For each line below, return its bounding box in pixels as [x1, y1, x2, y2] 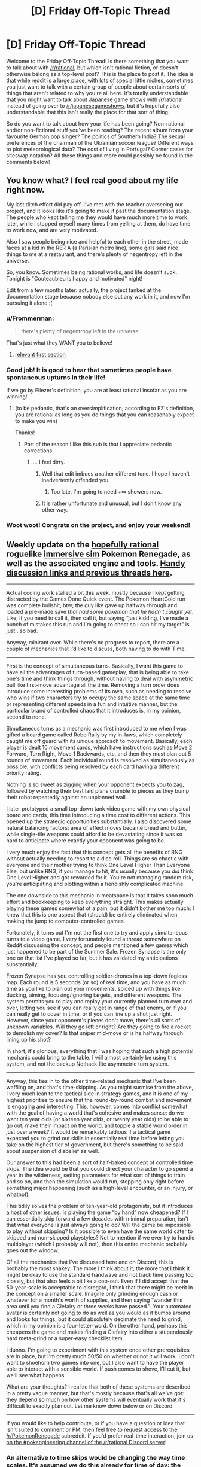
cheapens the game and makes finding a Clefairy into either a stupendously [6, 1328, 193, 1335]
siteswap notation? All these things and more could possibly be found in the [6, 151, 193, 159]
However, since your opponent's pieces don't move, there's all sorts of [6, 1017, 181, 1024]
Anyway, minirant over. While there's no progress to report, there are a [6, 639, 180, 646]
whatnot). [6, 1191, 30, 1198]
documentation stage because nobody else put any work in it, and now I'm [6, 293, 190, 300]
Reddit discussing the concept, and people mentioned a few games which [6, 942, 188, 949]
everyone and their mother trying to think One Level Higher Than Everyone [6, 862, 190, 869]
